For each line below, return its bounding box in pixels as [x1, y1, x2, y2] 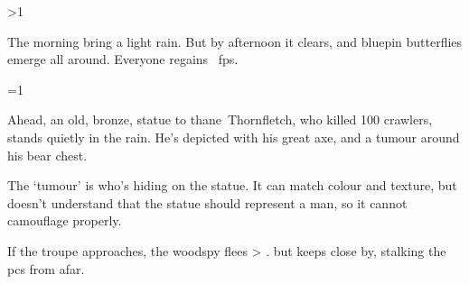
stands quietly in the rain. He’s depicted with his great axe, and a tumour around [7, 127, 460, 146]
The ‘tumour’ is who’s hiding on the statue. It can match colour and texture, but [7, 176, 457, 195]
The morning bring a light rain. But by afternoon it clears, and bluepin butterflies [7, 32, 463, 50]
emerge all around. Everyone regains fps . [7, 50, 239, 69]
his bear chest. [7, 145, 88, 164]
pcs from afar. [7, 259, 85, 278]
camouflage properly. [7, 211, 122, 230]
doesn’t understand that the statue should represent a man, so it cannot [7, 193, 408, 212]
